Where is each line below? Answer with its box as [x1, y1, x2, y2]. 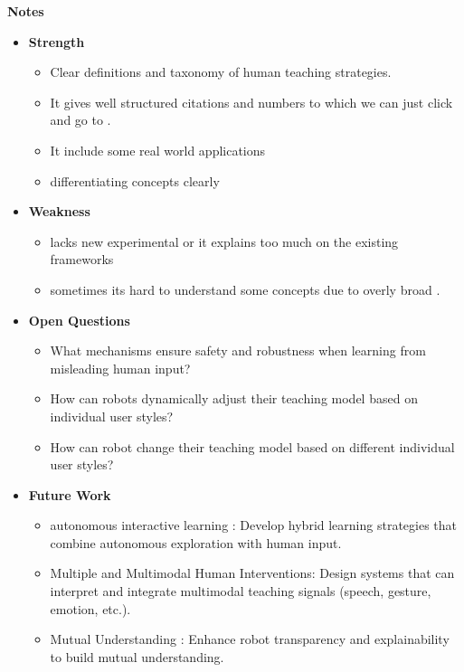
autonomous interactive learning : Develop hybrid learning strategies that [50, 516, 458, 535]
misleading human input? [50, 358, 191, 377]
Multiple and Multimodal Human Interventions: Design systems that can [50, 563, 455, 582]
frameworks [50, 250, 114, 269]
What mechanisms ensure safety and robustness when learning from [50, 341, 426, 360]
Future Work [28, 485, 111, 504]
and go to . [50, 110, 111, 129]
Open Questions [28, 310, 130, 329]
